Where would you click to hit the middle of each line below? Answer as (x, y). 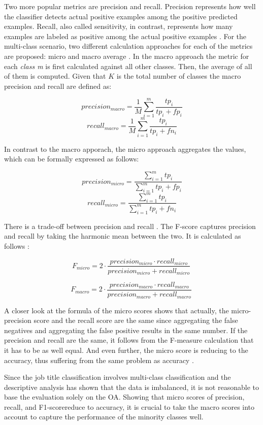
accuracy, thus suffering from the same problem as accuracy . (99, 360)
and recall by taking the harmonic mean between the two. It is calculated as (123, 236)
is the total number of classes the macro (179, 76)
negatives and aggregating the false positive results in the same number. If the (126, 330)
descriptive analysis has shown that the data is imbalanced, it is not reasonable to (131, 387)
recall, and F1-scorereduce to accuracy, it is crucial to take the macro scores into (129, 406)
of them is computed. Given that (55, 76)
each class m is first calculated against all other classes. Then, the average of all (128, 66)
